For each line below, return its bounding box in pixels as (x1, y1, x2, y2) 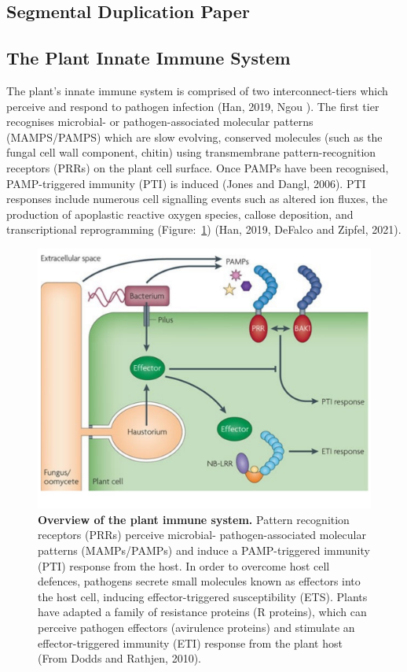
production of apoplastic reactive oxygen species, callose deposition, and (6, 205, 354, 222)
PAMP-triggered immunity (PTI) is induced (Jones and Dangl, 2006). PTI (6, 175, 366, 191)
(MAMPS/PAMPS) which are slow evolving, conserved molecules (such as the (6, 128, 383, 145)
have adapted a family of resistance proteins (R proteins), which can (38, 604, 367, 620)
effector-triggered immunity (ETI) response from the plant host (38, 634, 343, 651)
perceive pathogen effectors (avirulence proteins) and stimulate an (38, 619, 355, 635)
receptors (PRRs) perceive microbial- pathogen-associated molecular (38, 526, 366, 543)
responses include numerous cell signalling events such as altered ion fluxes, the (6, 190, 387, 207)
